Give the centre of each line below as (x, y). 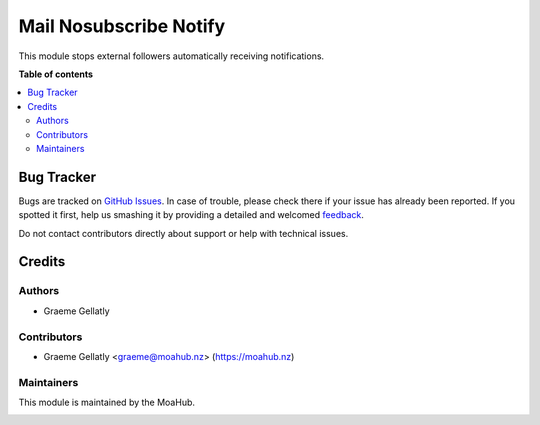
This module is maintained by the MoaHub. (106, 402)
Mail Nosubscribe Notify (122, 26)
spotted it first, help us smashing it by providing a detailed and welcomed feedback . (191, 215)
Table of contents (56, 74)
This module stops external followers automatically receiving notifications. (171, 56)
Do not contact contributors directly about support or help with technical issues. (183, 233)
